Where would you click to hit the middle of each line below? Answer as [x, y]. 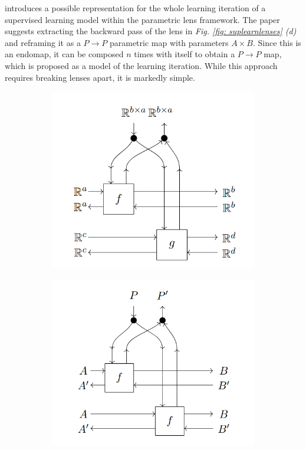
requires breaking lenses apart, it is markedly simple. [100, 77]
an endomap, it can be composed [64, 54]
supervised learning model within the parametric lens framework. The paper [142, 19]
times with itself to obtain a [185, 54]
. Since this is [277, 42]
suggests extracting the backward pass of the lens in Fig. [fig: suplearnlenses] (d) [151, 31]
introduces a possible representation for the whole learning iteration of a [135, 8]
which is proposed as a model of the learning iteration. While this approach [141, 65]
